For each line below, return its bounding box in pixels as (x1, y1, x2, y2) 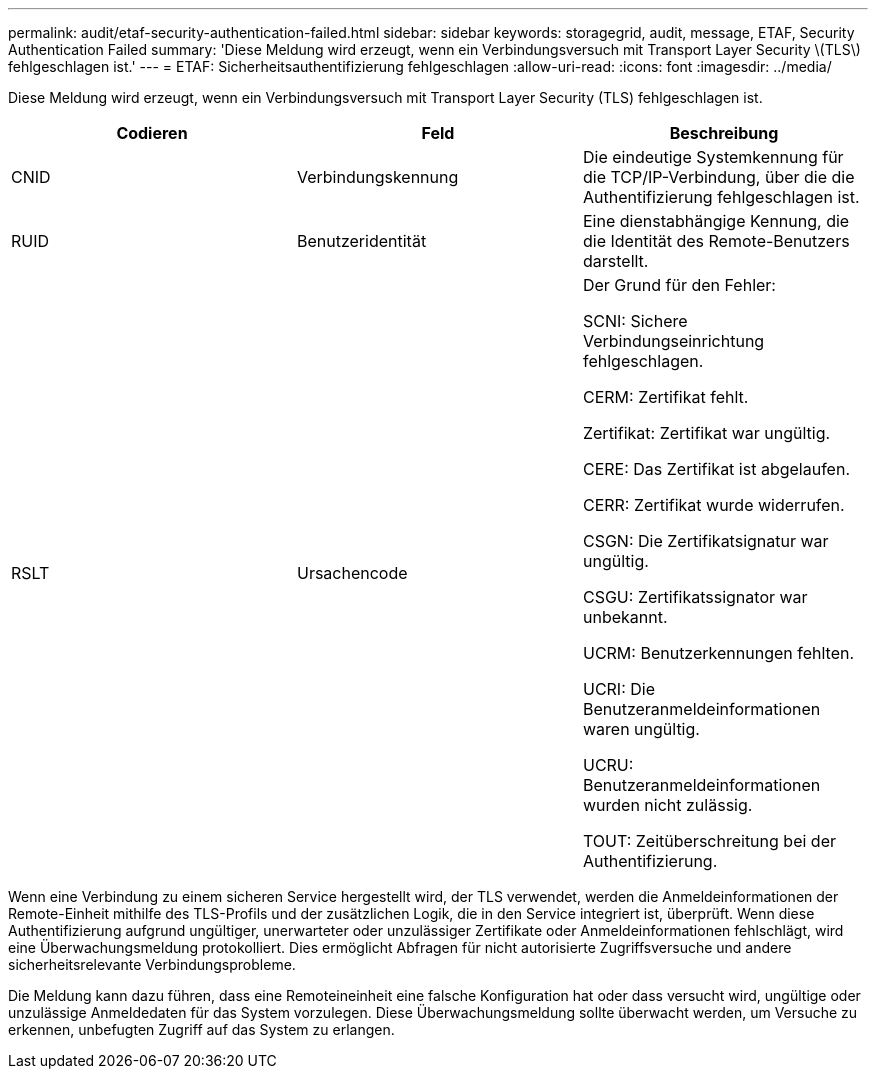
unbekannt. (582, 607, 668, 627)
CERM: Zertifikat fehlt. (582, 387, 749, 407)
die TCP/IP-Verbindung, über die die (582, 167, 855, 187)
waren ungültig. (582, 719, 700, 739)
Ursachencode (296, 563, 408, 583)
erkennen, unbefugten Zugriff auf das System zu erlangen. (8, 1021, 395, 1038)
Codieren (116, 123, 188, 143)
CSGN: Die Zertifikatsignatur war (582, 531, 829, 551)
